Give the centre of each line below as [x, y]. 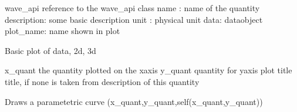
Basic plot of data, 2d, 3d [50, 50]
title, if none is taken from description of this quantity [102, 81]
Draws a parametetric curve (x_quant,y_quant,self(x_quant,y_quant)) [134, 101]
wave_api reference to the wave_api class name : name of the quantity [132, 8]
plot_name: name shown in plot [63, 31]
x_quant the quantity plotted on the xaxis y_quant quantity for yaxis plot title [148, 70]
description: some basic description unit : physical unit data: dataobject [134, 19]
